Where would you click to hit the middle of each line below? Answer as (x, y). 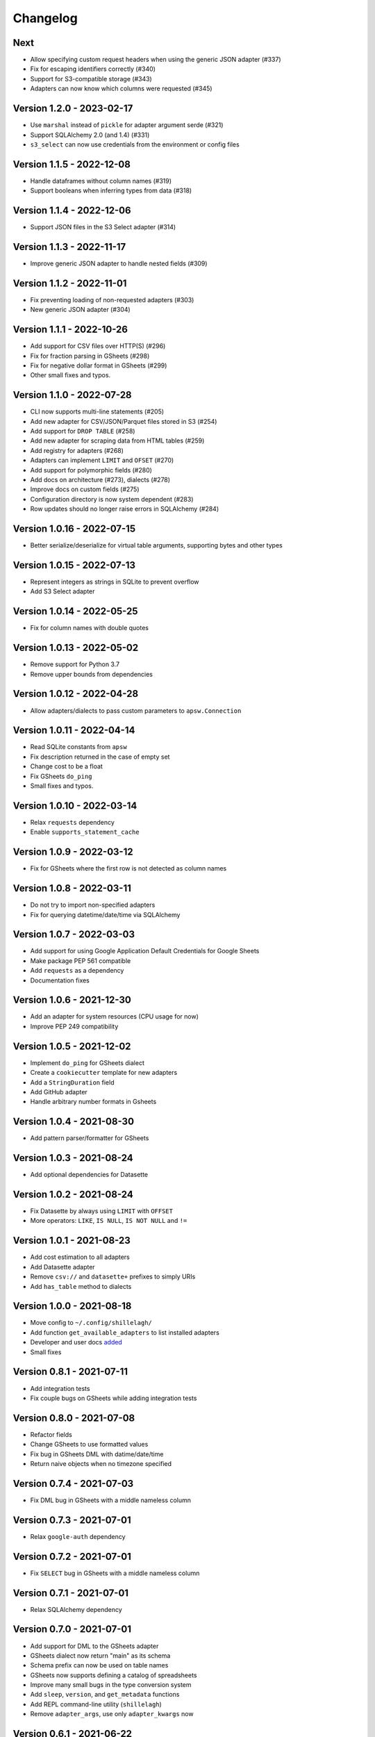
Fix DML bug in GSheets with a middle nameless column (110, 1500)
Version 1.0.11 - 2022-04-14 (74, 731)
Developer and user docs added (76, 1342)
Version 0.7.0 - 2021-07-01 (72, 1629)
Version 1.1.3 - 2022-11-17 (69, 247)
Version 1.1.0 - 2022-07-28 (72, 395)
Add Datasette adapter (62, 1267)
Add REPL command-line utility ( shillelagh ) (96, 1704)
